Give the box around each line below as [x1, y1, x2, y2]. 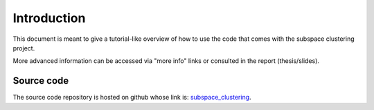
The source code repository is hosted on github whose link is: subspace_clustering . [12, 93, 252, 102]
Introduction [12, 10, 86, 26]
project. [12, 44, 35, 52]
